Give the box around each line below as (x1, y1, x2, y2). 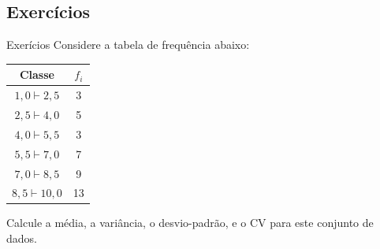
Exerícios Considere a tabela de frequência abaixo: (6, 36, 250, 53)
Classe (19, 66, 54, 83)
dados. (6, 230, 37, 247)
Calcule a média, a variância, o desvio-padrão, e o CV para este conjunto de (6, 214, 374, 231)
